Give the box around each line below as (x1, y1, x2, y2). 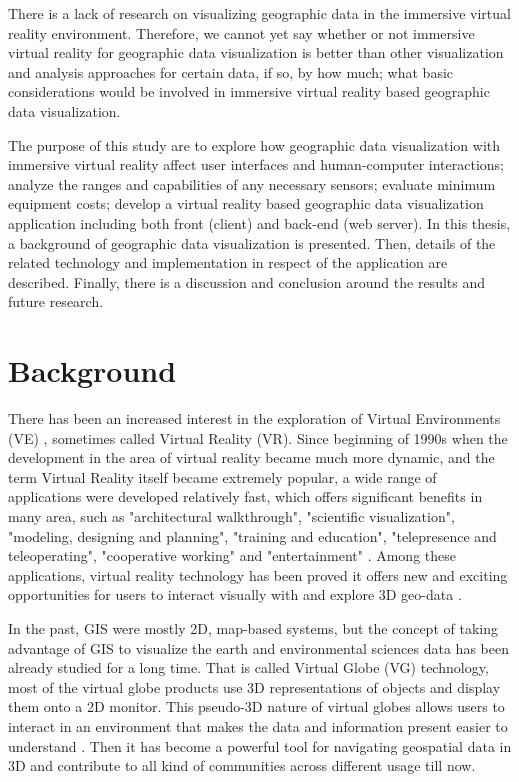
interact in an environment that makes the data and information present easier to (8, 715, 508, 736)
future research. (8, 291, 104, 312)
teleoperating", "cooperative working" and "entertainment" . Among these (8, 545, 456, 566)
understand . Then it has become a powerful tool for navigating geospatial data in (8, 735, 512, 756)
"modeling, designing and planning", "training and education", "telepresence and (8, 525, 497, 546)
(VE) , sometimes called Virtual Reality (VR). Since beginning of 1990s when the (8, 427, 508, 448)
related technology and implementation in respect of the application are (8, 252, 448, 273)
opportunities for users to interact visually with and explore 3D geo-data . (8, 584, 462, 605)
